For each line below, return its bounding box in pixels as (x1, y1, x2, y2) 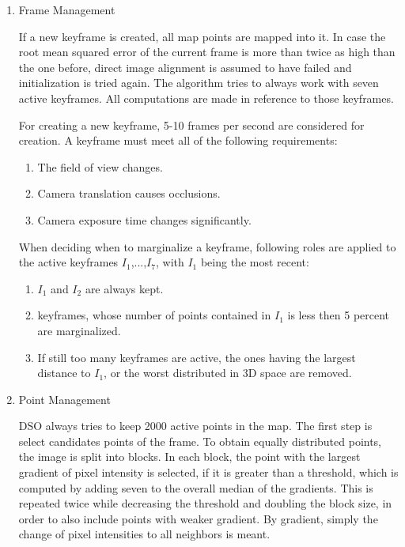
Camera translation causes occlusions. (37, 185, 221, 202)
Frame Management (18, 2, 115, 17)
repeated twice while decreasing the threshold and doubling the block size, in (18, 495, 392, 511)
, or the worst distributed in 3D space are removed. (104, 364, 352, 381)
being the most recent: (200, 254, 309, 270)
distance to (37, 364, 91, 381)
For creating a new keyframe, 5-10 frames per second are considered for (18, 116, 365, 133)
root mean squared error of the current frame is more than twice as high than (18, 43, 396, 60)
